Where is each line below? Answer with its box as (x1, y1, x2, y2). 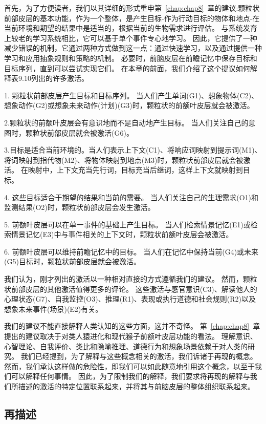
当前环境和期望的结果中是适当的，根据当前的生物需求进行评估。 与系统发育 (4, 23, 257, 33)
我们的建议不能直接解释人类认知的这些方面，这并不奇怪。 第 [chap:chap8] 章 (4, 321, 260, 331)
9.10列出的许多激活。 (18, 73, 88, 83)
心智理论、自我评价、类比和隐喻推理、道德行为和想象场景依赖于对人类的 (4, 341, 248, 351)
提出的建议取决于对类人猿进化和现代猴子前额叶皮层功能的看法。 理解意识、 (4, 331, 257, 342)
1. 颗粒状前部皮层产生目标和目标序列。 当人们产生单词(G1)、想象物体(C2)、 (4, 90, 259, 100)
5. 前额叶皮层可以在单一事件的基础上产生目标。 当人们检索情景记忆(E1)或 (4, 219, 251, 229)
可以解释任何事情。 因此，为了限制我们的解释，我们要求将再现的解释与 (11, 371, 250, 381)
